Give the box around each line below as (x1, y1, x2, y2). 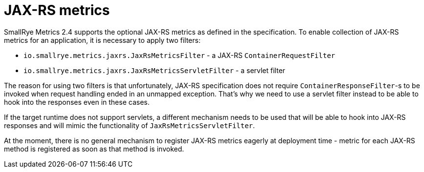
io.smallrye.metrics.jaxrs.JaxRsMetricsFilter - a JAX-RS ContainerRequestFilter (23, 51, 335, 59)
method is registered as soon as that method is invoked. (4, 144, 184, 153)
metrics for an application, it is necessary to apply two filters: (4, 36, 201, 44)
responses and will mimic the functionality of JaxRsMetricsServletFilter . (4, 121, 255, 130)
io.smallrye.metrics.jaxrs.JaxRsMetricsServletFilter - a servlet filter (23, 66, 286, 75)
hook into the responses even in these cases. (4, 97, 150, 106)
